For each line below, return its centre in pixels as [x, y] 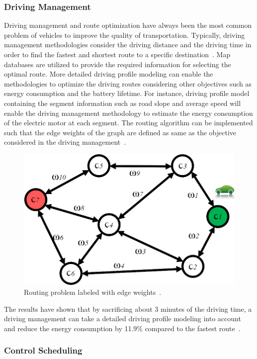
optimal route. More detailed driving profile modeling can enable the [109, 74]
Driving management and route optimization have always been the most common [128, 25]
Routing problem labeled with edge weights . [93, 292]
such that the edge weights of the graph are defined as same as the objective [120, 132]
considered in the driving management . [65, 142]
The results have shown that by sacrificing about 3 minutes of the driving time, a [128, 309]
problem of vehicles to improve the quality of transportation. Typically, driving [125, 35]
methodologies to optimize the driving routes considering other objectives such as [128, 83]
